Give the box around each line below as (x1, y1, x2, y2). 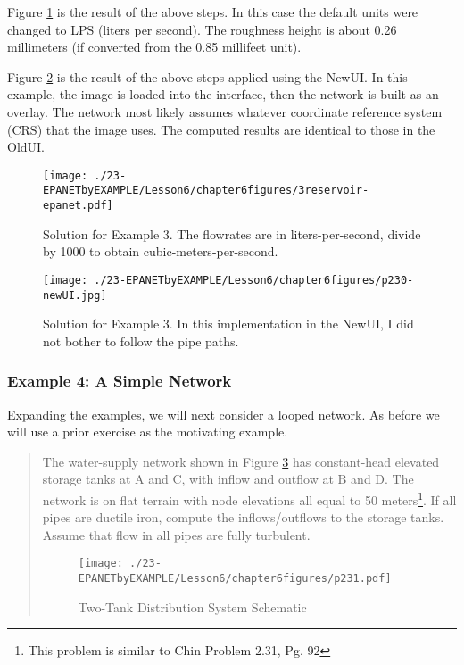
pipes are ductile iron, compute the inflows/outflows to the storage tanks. (42, 508, 444, 527)
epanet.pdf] (43, 199, 113, 212)
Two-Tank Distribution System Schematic (78, 597, 307, 616)
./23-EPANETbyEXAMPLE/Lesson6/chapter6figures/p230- (94, 273, 414, 287)
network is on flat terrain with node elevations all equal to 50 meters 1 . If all (42, 488, 457, 509)
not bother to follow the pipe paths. (43, 331, 239, 350)
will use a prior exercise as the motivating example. (7, 422, 288, 441)
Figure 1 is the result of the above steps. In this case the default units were (7, 3, 418, 21)
